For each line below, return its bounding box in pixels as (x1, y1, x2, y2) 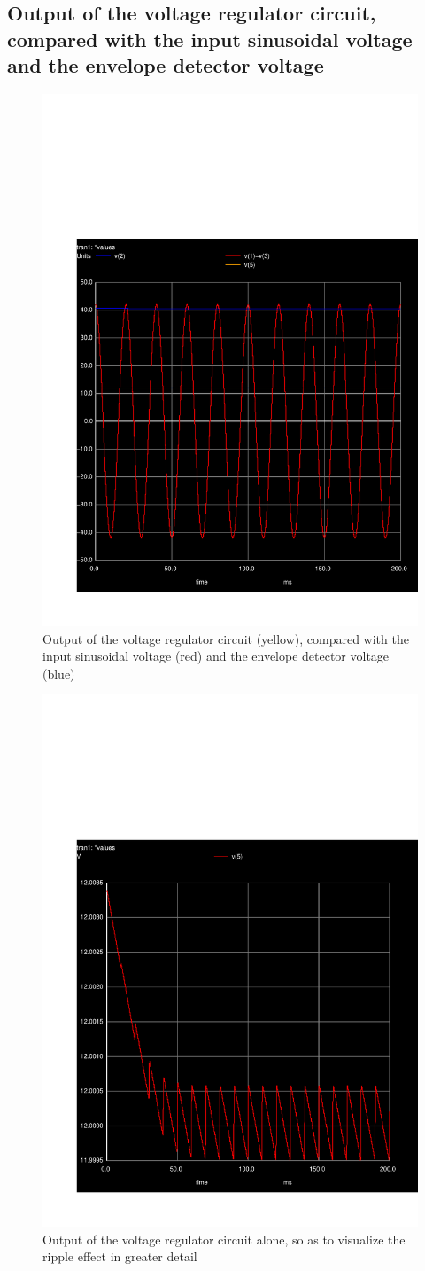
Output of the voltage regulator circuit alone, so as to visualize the (42, 1229, 406, 1248)
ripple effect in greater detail (42, 1247, 197, 1266)
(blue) (42, 663, 75, 682)
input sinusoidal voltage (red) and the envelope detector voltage (42, 647, 390, 665)
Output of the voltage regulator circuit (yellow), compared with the (42, 629, 409, 647)
